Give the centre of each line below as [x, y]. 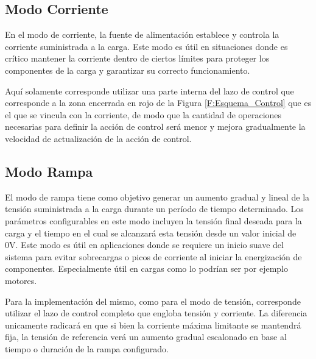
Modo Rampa [49, 171]
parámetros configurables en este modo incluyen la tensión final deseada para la [153, 220]
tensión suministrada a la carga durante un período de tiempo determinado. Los [154, 209]
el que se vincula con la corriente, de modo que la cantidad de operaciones [143, 114]
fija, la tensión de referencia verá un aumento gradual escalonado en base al [146, 337]
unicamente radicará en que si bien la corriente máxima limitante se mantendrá [153, 325]
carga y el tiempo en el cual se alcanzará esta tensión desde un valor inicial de [151, 233]
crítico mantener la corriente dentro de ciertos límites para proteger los [137, 58]
